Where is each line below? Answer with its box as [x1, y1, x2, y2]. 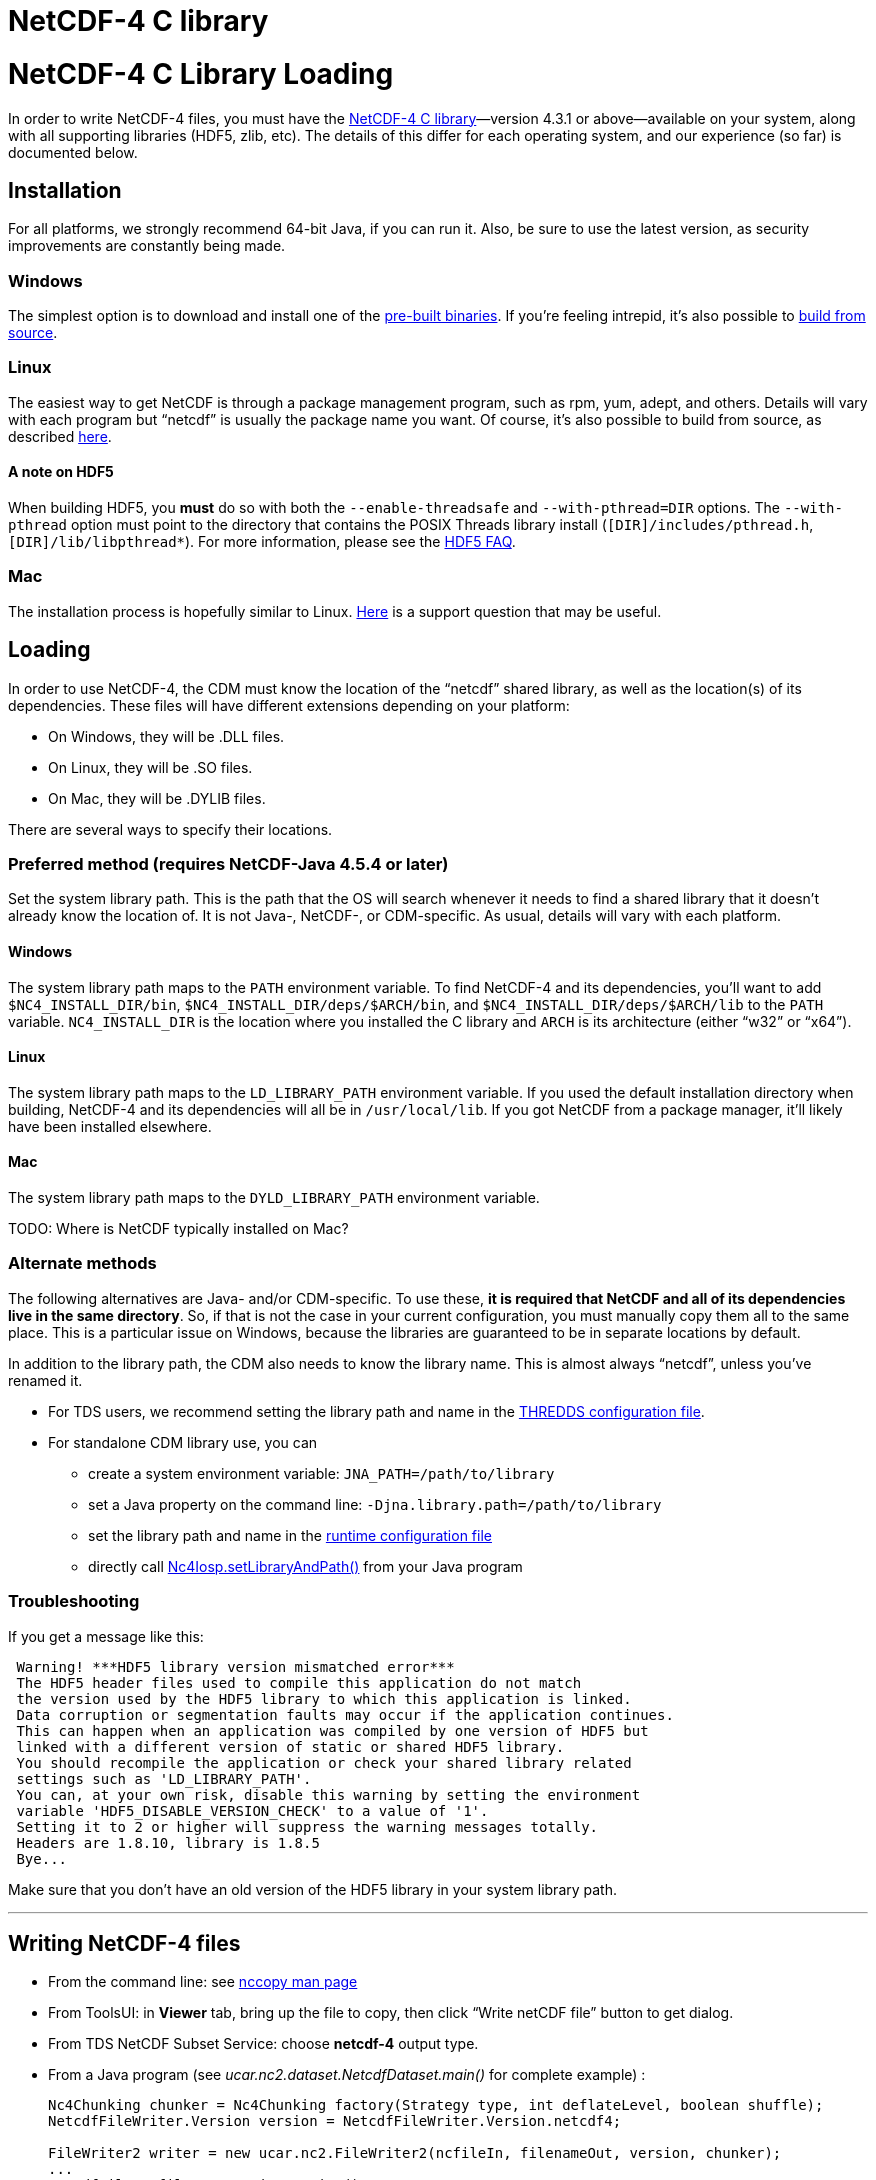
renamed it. [8, 1371, 83, 1389]
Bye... [16, 1850, 68, 1867]
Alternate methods [8, 1253, 157, 1274]
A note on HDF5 [8, 463, 114, 481]
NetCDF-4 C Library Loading [8, 56, 394, 91]
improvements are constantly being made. [8, 237, 286, 255]
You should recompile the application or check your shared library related [16, 1754, 632, 1771]
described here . [8, 427, 112, 445]
